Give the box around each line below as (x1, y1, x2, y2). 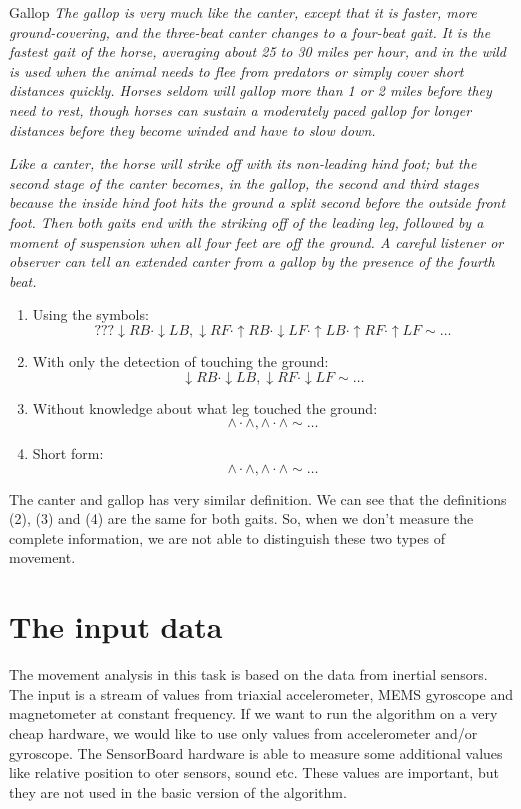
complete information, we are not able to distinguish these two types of (9, 527, 445, 548)
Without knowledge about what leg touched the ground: (32, 397, 378, 418)
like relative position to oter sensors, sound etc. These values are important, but (9, 762, 499, 783)
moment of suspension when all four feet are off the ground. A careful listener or (9, 231, 504, 252)
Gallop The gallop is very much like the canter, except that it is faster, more (9, 2, 477, 22)
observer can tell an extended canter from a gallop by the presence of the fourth (9, 251, 495, 272)
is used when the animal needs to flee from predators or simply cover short (9, 60, 464, 81)
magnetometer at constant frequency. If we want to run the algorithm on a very (9, 703, 498, 724)
